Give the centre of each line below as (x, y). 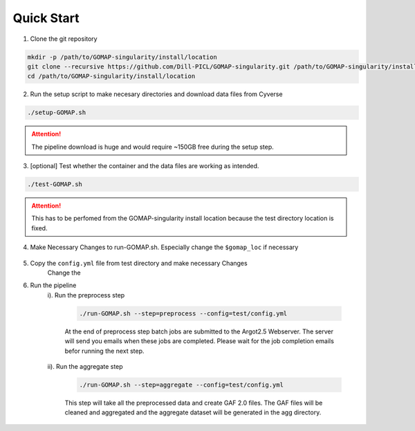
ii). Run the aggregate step (85, 366)
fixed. (39, 228)
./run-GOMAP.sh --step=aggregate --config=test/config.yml (181, 385)
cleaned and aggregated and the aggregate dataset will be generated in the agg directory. (193, 412)
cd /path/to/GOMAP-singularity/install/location (111, 76)
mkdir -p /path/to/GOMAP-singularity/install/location (122, 57)
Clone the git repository (64, 39)
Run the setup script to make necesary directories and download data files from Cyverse (156, 94)
